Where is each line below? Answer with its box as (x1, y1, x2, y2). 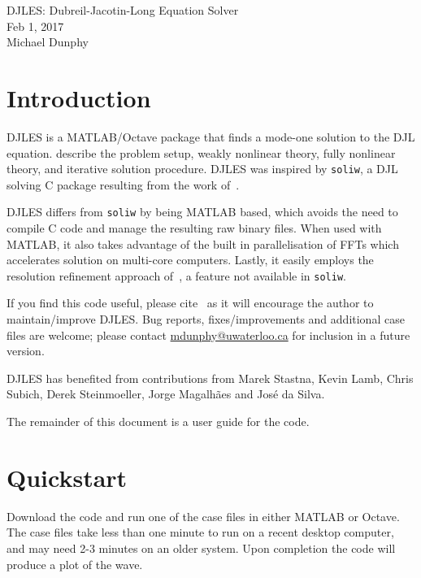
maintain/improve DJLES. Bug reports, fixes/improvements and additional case (7, 311, 405, 328)
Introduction (7, 80, 151, 114)
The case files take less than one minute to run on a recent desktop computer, (7, 524, 394, 541)
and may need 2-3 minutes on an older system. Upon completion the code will (7, 539, 396, 556)
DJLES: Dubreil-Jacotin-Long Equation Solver (7, 2, 239, 18)
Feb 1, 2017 (7, 17, 64, 34)
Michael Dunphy (7, 33, 89, 50)
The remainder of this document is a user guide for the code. (7, 413, 310, 429)
